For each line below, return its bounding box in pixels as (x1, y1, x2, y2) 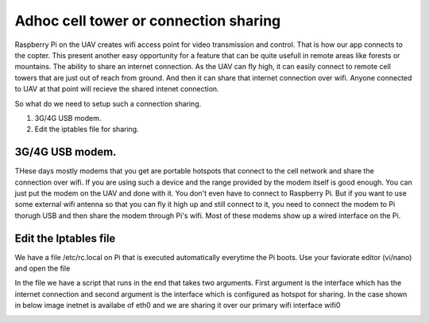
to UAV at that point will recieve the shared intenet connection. (14, 84, 219, 94)
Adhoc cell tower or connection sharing (14, 12, 281, 29)
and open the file (14, 263, 71, 274)
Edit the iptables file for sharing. (34, 124, 139, 134)
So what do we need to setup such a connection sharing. (14, 99, 202, 108)
